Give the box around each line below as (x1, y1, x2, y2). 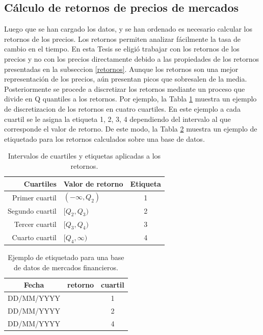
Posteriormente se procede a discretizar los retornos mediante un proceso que (4, 83, 245, 94)
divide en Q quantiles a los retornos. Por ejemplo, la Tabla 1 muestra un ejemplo (4, 93, 257, 104)
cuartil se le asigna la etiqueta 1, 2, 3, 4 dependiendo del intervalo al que (4, 113, 231, 124)
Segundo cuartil (8, 205, 57, 216)
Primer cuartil (12, 192, 57, 202)
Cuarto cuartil (12, 232, 57, 243)
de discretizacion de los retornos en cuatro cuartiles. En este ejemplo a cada (4, 103, 241, 114)
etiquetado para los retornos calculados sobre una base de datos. (4, 133, 205, 144)
